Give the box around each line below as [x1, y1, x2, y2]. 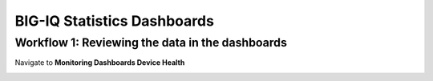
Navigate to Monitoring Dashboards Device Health [14, 58, 185, 67]
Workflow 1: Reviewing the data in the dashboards [14, 35, 288, 50]
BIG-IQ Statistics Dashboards [14, 12, 214, 30]
